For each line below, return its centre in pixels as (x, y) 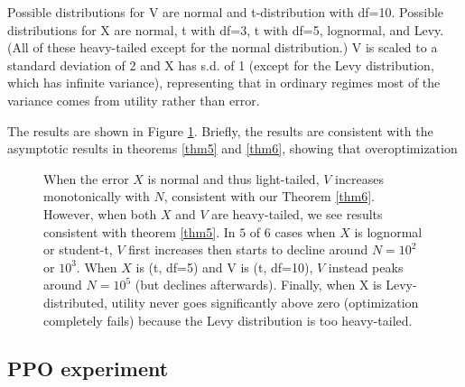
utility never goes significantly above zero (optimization (265, 302)
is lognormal (388, 231)
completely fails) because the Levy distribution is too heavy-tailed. (228, 320)
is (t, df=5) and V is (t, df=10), (224, 267)
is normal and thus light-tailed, (233, 178)
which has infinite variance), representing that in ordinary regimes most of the (224, 83)
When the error (86, 178)
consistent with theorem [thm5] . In (139, 231)
